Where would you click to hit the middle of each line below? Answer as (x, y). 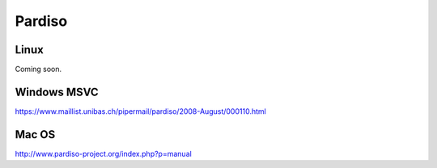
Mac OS (35, 134)
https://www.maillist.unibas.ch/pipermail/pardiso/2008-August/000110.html (140, 111)
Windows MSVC (57, 92)
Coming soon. (38, 69)
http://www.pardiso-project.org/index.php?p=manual (103, 153)
